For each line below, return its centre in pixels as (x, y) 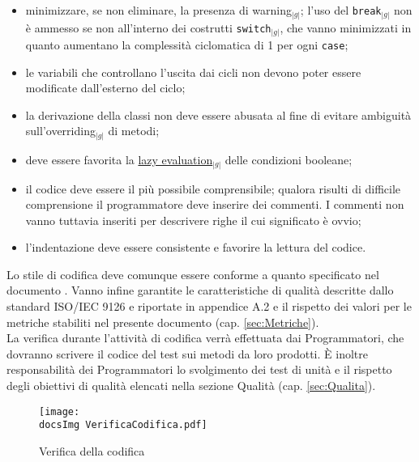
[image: (60, 411)
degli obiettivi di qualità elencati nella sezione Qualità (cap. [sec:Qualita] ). (191, 386)
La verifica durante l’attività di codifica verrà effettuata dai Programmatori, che (205, 338)
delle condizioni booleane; (289, 159)
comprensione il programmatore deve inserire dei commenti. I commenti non (215, 204)
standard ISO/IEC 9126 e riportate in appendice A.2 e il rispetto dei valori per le (209, 306)
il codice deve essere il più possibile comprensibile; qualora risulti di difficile (213, 188)
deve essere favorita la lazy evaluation (119, 159)
